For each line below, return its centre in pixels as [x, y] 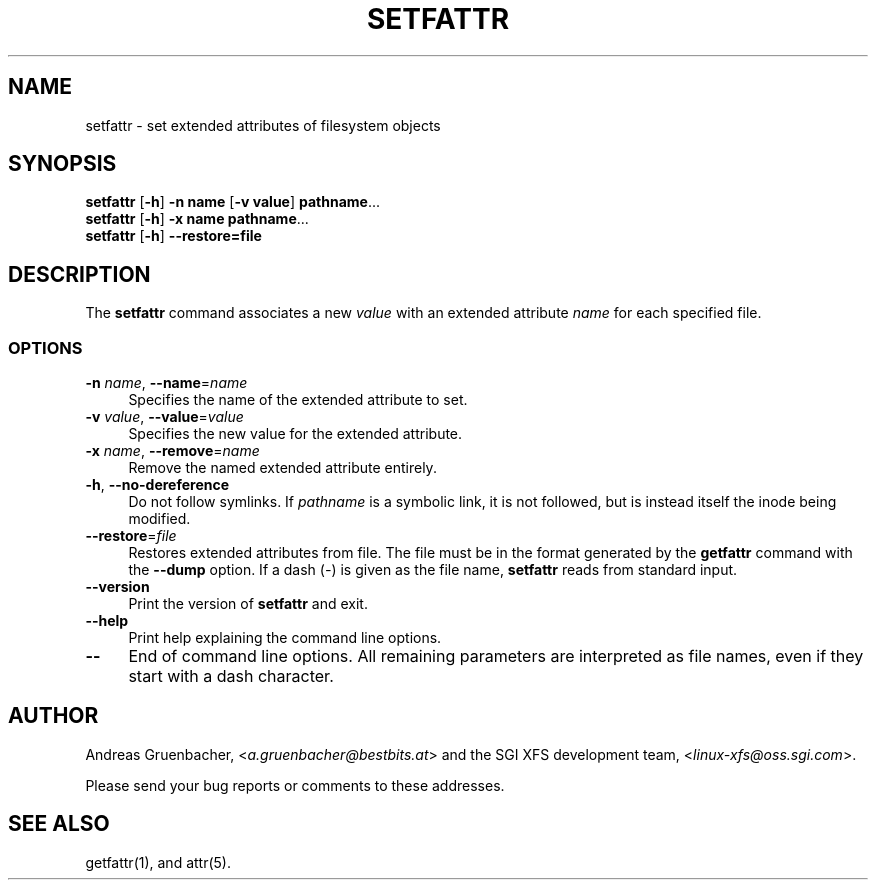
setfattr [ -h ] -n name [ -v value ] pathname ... [233, 202]
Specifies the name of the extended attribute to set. [298, 400]
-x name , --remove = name [172, 451]
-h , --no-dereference [157, 485]
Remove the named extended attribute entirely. [282, 468]
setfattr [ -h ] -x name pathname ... [197, 219]
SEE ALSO [59, 824]
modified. [159, 519]
